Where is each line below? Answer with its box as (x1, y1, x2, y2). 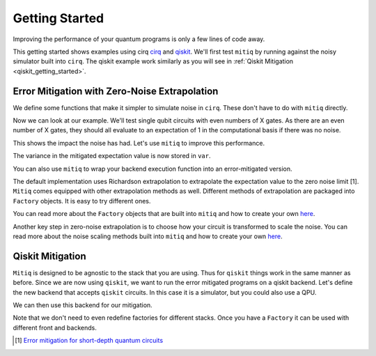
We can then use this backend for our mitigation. (13, 301, 152, 309)
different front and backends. (13, 323, 97, 332)
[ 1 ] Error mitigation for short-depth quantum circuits (15, 336, 164, 345)
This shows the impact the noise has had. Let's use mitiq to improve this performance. (13, 139, 265, 147)
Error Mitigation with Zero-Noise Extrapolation (13, 85, 219, 97)
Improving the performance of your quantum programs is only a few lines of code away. (13, 35, 265, 43)
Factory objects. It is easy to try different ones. (13, 196, 151, 205)
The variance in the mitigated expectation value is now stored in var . (13, 152, 211, 160)
